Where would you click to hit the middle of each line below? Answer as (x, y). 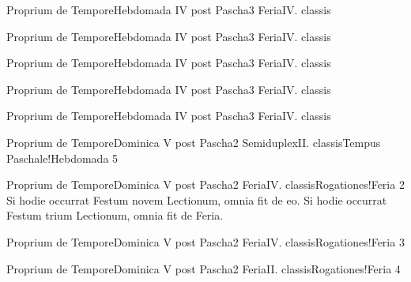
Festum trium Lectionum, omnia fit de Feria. (115, 215)
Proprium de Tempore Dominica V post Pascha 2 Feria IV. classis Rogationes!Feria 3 (205, 241)
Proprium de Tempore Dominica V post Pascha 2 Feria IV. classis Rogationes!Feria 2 (205, 184)
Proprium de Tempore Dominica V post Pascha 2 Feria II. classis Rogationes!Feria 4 (204, 268)
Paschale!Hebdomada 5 (62, 158)
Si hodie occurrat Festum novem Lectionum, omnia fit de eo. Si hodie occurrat (197, 199)
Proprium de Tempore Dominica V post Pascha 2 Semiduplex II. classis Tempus (194, 142)
